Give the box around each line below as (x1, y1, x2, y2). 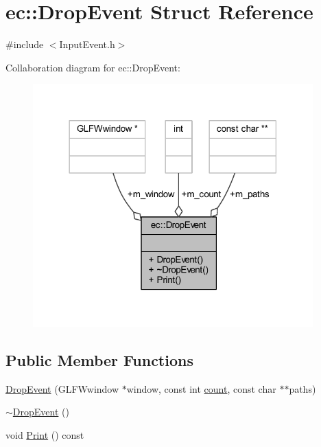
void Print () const (5, 427, 84, 442)
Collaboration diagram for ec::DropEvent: (5, 60, 180, 74)
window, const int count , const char (126, 381, 276, 396)
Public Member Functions (5, 349, 193, 370)
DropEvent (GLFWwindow (5, 381, 119, 396)
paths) (289, 381, 316, 396)
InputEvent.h (59, 37, 115, 51)
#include (5, 37, 44, 51)
